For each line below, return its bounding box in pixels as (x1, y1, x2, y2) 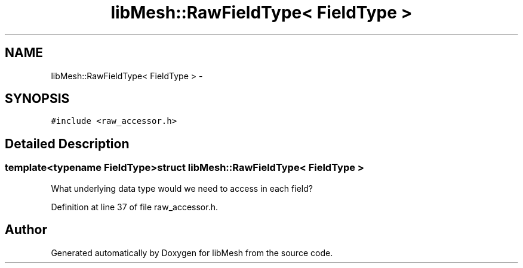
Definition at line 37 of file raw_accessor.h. (51, 201, 218, 212)
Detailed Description (5, 136, 130, 151)
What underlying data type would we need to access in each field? (51, 183, 313, 194)
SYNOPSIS (5, 91, 70, 107)
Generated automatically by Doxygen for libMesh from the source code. (51, 247, 333, 258)
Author (5, 222, 47, 238)
